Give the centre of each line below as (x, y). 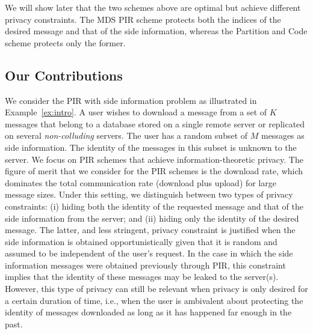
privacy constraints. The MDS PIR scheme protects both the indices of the (143, 19)
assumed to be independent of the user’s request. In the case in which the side (149, 253)
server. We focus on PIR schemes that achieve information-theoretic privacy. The (154, 159)
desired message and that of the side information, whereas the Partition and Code (156, 31)
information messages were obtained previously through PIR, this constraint (145, 265)
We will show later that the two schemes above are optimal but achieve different (153, 7)
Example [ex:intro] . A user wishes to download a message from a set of (136, 112)
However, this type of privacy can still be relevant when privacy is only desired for (156, 289)
